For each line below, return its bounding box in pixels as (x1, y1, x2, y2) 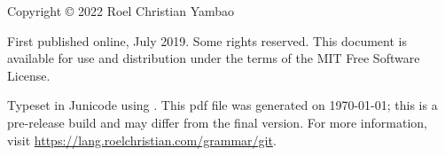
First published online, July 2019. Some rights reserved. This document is (7, 31, 407, 50)
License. (7, 66, 51, 84)
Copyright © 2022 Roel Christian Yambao (7, 2, 235, 19)
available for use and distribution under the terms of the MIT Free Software (7, 49, 420, 67)
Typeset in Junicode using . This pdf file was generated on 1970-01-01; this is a (7, 96, 438, 114)
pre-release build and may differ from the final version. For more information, (7, 113, 427, 131)
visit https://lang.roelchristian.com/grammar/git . (7, 130, 277, 149)
